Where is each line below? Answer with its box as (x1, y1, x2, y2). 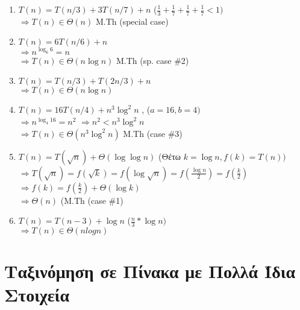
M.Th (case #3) (123, 127, 183, 139)
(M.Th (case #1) (60, 194, 123, 206)
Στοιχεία (4, 282, 70, 307)
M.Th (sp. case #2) (116, 54, 189, 66)
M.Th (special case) (95, 14, 169, 27)
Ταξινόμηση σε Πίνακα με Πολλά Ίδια (4, 259, 296, 283)
